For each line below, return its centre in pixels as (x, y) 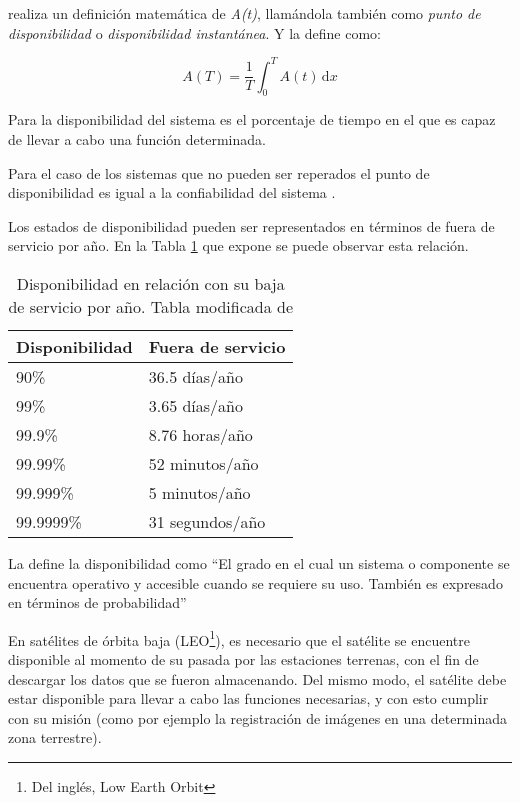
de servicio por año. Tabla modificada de (151, 307)
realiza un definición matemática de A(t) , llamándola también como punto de (244, 13)
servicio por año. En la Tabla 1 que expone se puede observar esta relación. (238, 245)
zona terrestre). (55, 737)
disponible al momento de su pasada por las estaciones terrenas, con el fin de (243, 659)
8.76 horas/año (200, 435)
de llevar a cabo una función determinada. (137, 139)
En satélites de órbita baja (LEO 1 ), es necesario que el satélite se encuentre (239, 638)
